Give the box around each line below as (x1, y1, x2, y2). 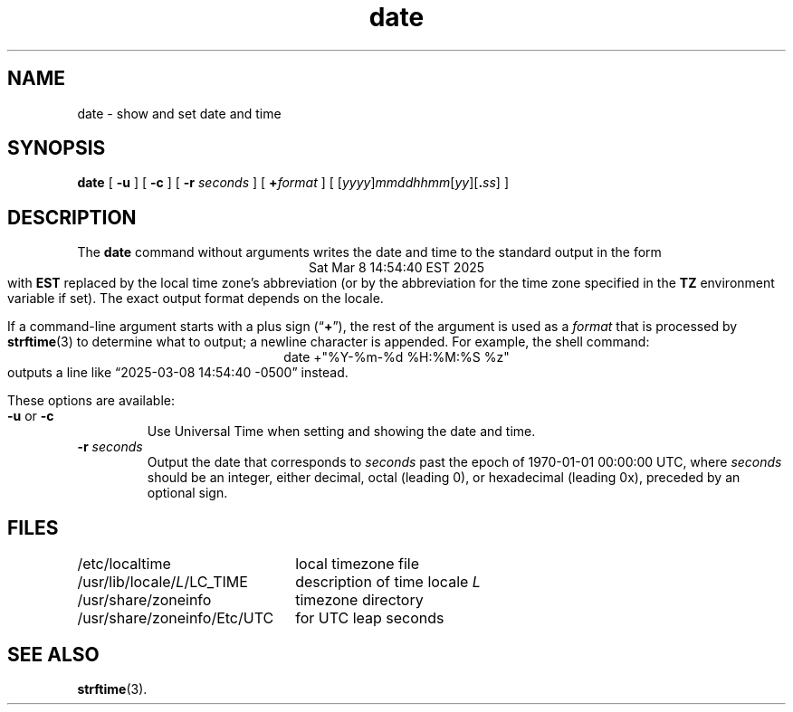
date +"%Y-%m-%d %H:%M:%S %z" (283, 349, 510, 365)
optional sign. (147, 485, 228, 501)
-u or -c (7, 408, 54, 424)
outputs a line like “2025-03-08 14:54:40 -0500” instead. (7, 365, 349, 381)
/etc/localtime (77, 555, 171, 574)
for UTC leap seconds (295, 609, 444, 628)
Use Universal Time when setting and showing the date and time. (147, 423, 536, 440)
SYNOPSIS (7, 137, 106, 160)
